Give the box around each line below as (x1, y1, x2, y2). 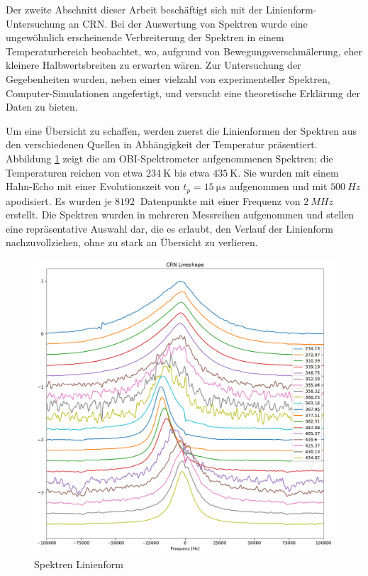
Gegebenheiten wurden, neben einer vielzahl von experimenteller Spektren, (6, 71, 330, 86)
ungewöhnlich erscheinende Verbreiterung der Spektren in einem (6, 30, 284, 45)
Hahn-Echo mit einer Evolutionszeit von (6, 179, 180, 194)
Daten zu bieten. (6, 99, 78, 114)
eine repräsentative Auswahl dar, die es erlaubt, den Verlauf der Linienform (6, 221, 333, 236)
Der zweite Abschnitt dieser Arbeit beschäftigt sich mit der (6, 2, 263, 16)
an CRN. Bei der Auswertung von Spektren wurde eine (68, 16, 308, 31)
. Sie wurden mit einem (238, 165, 339, 179)
